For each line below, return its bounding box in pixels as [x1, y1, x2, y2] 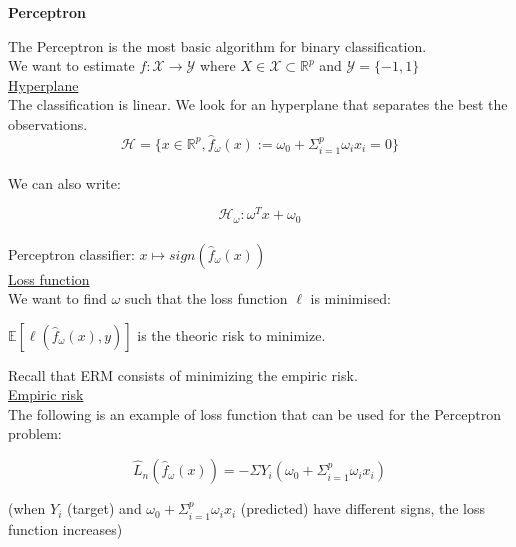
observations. [8, 113, 88, 134]
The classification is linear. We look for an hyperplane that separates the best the [8, 94, 508, 115]
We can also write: [8, 172, 121, 193]
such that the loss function [124, 288, 288, 309]
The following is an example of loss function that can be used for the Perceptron [8, 403, 501, 424]
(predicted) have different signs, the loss [240, 498, 485, 519]
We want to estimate [8, 55, 135, 76]
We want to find [8, 288, 107, 309]
